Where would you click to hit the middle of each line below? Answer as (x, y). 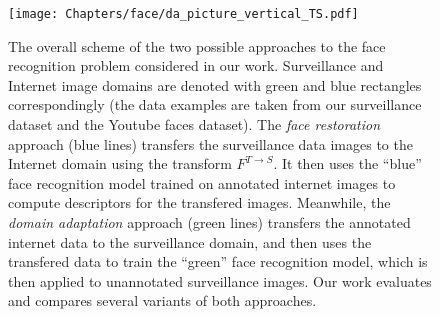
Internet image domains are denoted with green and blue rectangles (215, 84)
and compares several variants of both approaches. (162, 300)
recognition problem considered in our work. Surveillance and (196, 65)
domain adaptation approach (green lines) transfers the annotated (209, 222)
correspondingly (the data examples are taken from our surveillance (215, 104)
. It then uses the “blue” (347, 163)
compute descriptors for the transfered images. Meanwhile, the (199, 202)
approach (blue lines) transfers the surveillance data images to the (210, 143)
